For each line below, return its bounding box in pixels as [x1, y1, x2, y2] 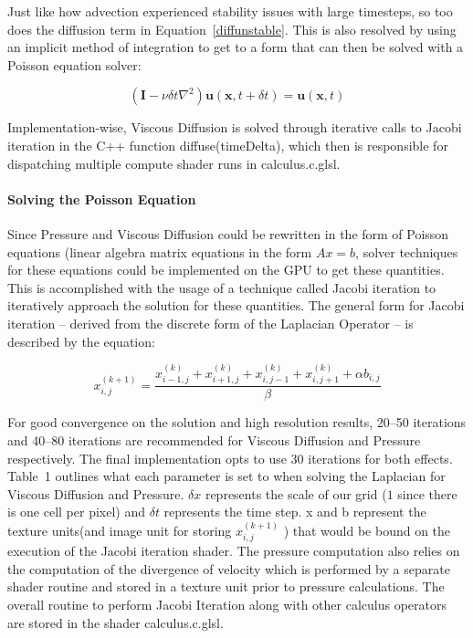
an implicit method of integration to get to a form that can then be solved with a [7, 37, 464, 57]
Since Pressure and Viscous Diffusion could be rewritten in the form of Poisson [7, 224, 449, 243]
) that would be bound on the [283, 520, 451, 539]
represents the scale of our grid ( [205, 484, 387, 503]
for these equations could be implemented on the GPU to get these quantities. [7, 260, 445, 279]
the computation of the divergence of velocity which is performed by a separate [7, 559, 450, 578]
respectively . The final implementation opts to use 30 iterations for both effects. [7, 448, 453, 467]
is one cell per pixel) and [7, 502, 146, 521]
